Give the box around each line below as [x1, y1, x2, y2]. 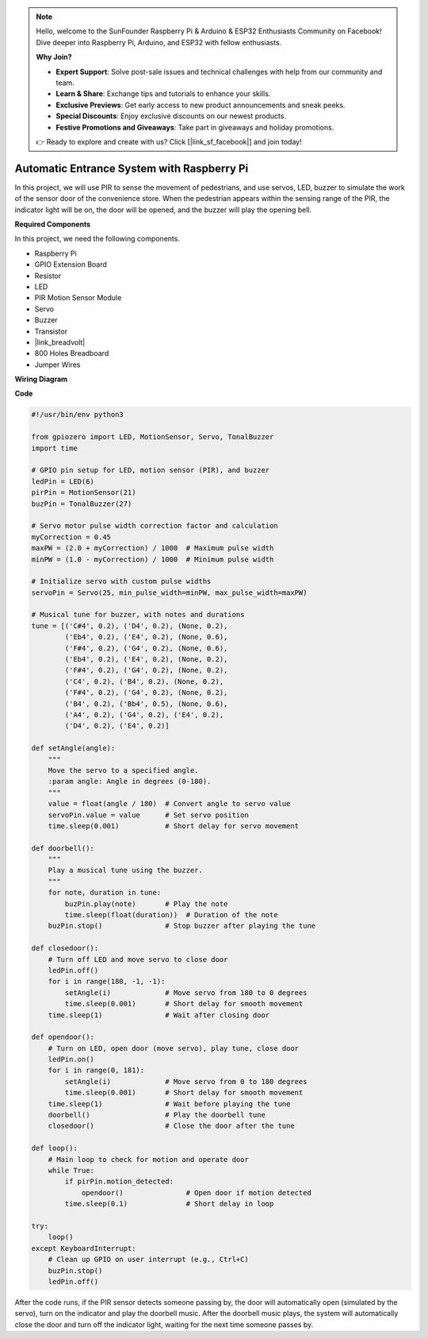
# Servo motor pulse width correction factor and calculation [31, 521, 278, 531]
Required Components [14, 219, 91, 229]
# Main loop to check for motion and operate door [48, 1155, 249, 1163]
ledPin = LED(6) [31, 477, 95, 486]
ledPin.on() [48, 1055, 95, 1064]
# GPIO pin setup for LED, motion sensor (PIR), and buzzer [31, 465, 270, 475]
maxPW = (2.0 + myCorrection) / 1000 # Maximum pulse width [31, 544, 274, 553]
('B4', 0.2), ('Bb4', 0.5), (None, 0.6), [64, 699, 228, 708]
